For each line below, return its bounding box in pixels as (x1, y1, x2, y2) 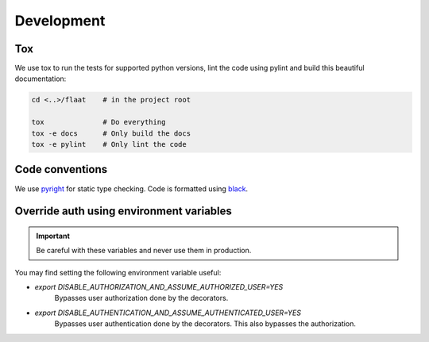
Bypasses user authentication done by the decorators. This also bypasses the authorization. (54, 319, 357, 329)
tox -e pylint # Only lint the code (31, 140, 187, 148)
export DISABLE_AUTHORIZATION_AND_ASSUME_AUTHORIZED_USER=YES (34, 282, 284, 292)
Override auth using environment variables (14, 205, 232, 218)
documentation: (14, 74, 67, 83)
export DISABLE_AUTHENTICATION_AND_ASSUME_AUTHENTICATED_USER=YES (34, 308, 302, 317)
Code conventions (14, 163, 107, 176)
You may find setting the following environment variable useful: (14, 267, 222, 277)
